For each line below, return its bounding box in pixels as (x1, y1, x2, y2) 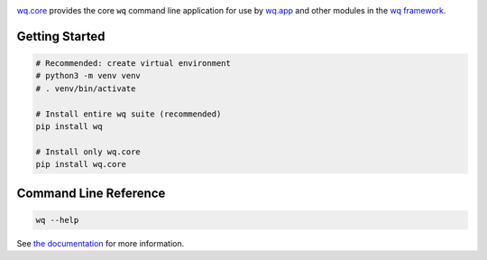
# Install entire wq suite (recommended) (35, 108, 222, 119)
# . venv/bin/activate (35, 83, 136, 94)
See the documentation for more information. (16, 237, 185, 248)
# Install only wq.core (35, 146, 142, 157)
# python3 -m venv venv (35, 70, 142, 81)
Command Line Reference (16, 185, 166, 200)
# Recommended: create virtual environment (35, 59, 232, 68)
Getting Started (16, 28, 106, 44)
